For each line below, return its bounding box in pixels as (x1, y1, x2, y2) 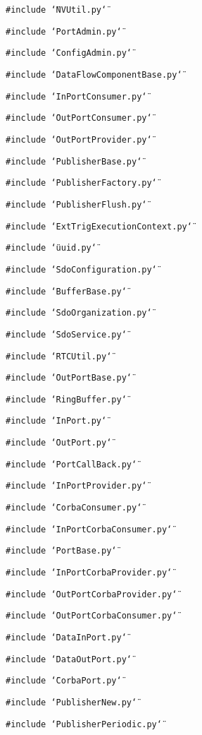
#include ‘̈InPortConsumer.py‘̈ (6, 91, 147, 102)
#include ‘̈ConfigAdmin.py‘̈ (6, 48, 132, 59)
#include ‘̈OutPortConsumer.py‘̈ (6, 113, 152, 124)
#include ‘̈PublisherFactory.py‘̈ (6, 178, 157, 189)
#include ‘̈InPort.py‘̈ (6, 416, 107, 426)
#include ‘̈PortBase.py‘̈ (6, 546, 117, 556)
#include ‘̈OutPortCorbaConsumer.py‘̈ (6, 611, 177, 621)
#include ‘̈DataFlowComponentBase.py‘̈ (6, 69, 182, 80)
